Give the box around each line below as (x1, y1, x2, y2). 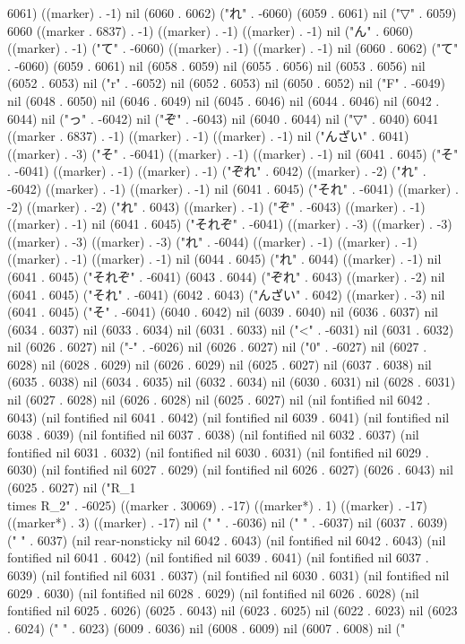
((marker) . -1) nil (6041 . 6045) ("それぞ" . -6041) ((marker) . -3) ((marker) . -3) (7, 214, 452, 233)
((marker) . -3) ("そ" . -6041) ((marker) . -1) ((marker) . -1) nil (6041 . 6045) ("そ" (7, 144, 459, 162)
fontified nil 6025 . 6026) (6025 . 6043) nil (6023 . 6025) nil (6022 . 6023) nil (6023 (7, 601, 458, 620)
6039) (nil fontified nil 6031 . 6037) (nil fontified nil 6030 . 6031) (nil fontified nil (7, 566, 450, 584)
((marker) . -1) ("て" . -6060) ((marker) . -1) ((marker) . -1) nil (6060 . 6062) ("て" (7, 39, 459, 57)
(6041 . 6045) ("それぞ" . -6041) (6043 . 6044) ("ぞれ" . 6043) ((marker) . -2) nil (7, 266, 445, 285)
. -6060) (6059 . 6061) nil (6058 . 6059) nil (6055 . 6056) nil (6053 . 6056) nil (7, 56, 426, 74)
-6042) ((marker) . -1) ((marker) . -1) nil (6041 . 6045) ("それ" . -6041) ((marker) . (7, 178, 459, 197)
